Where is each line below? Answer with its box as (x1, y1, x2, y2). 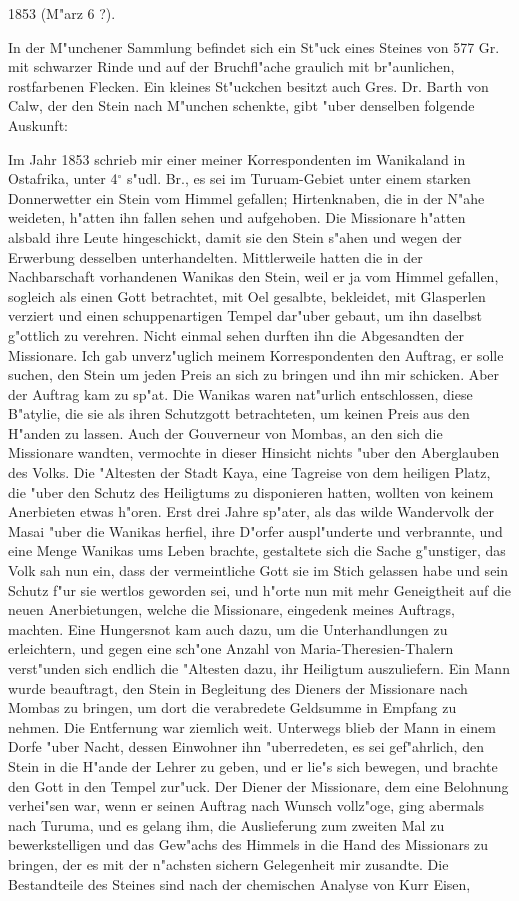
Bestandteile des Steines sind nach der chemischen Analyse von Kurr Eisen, (8, 873, 471, 894)
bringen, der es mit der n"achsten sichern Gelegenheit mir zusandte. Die (8, 853, 449, 874)
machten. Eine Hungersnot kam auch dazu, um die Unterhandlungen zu (8, 618, 448, 639)
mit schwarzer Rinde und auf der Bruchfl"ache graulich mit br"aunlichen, (8, 56, 455, 77)
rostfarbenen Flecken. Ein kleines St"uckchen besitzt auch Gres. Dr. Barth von (8, 75, 489, 96)
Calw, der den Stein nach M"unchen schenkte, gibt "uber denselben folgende (8, 95, 475, 116)
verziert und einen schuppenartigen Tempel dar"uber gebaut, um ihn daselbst (8, 305, 482, 326)
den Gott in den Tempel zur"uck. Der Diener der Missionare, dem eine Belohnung (8, 775, 509, 796)
